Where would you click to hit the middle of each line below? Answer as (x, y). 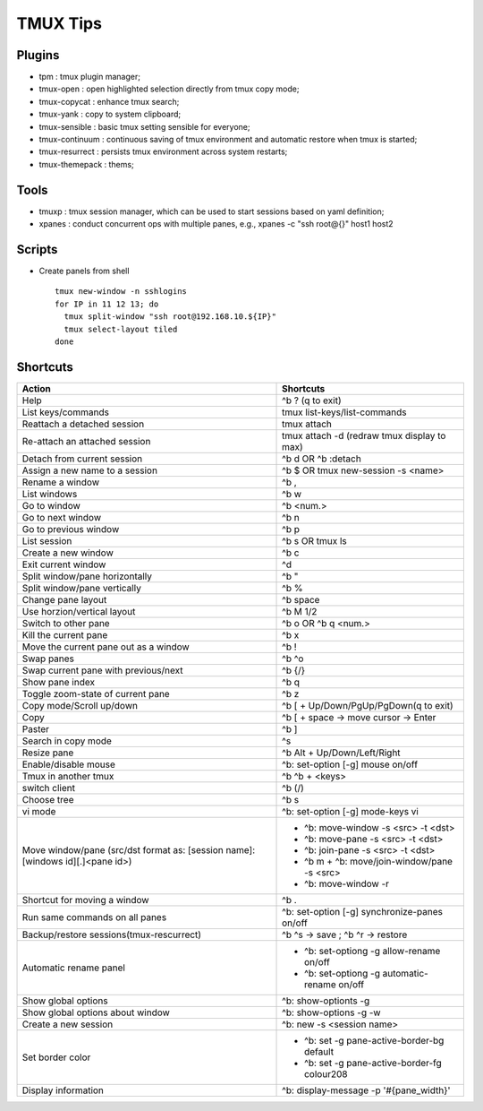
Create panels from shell (84, 271)
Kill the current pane (65, 634)
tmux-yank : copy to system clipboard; (110, 114)
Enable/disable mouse (68, 764)
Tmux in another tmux (68, 776)
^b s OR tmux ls (315, 540)
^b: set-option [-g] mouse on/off (350, 764)
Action (36, 388)
